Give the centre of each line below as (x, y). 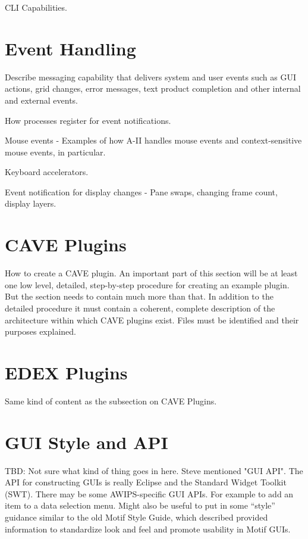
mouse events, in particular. (55, 152)
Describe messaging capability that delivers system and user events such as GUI (150, 77)
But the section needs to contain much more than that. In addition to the (139, 296)
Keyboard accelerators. (47, 172)
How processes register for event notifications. (88, 120)
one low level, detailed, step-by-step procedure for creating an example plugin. (147, 284)
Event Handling (70, 48)
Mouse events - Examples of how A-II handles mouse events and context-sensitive (153, 140)
